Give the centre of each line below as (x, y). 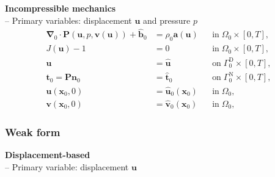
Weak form (33, 132)
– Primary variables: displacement (68, 20)
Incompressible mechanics (61, 8)
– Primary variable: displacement (67, 166)
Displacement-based (48, 155)
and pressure (167, 20)
